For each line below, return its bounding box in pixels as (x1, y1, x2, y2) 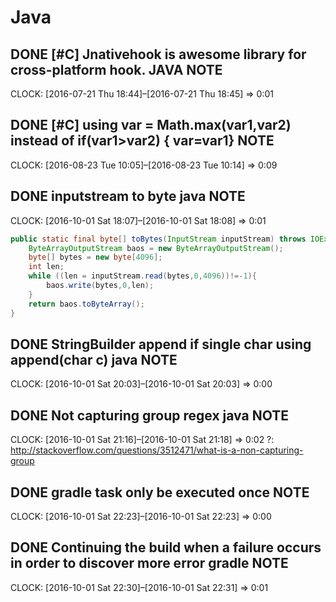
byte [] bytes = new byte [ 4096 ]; (28, 252, 163, 263)
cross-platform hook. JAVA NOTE (10, 61, 223, 78)
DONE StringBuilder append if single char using (10, 336, 312, 353)
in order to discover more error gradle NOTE (10, 555, 289, 572)
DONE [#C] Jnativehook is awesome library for (10, 46, 307, 63)
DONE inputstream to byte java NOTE (10, 188, 246, 205)
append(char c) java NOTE (10, 351, 178, 368)
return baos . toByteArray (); (28, 299, 145, 309)
